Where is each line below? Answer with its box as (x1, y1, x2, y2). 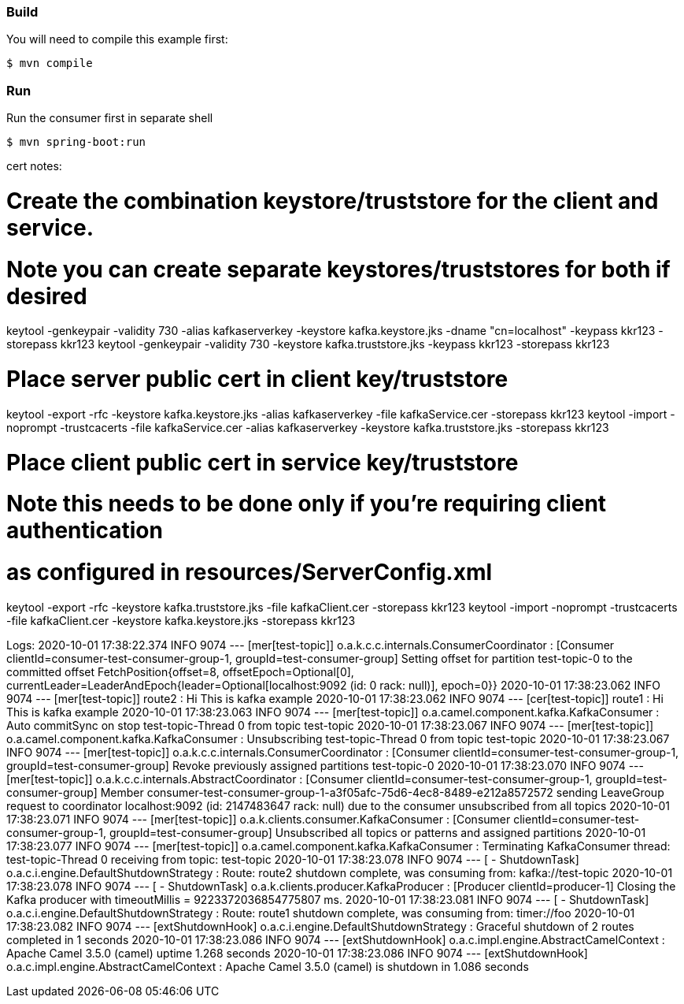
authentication (6, 517, 163, 545)
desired (6, 282, 87, 310)
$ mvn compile (6, 57, 93, 70)
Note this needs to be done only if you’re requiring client (6, 490, 607, 518)
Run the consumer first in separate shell (6, 111, 213, 125)
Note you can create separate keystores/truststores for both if (6, 255, 671, 283)
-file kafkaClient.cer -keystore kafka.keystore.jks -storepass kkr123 (6, 613, 356, 627)
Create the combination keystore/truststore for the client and (6, 187, 659, 214)
